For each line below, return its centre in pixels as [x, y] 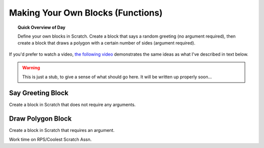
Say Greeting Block [39, 93]
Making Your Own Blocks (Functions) [86, 13]
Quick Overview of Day [42, 27]
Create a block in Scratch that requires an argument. [62, 130]
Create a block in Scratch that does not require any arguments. [72, 105]
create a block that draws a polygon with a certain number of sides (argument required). [107, 43]
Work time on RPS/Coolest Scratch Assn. [50, 139]
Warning [31, 68]
